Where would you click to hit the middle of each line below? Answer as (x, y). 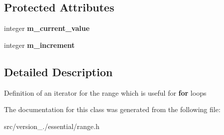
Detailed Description (58, 71)
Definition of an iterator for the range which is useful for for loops (105, 92)
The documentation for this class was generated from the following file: (112, 109)
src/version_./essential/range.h (52, 126)
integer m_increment (40, 45)
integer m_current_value (47, 28)
